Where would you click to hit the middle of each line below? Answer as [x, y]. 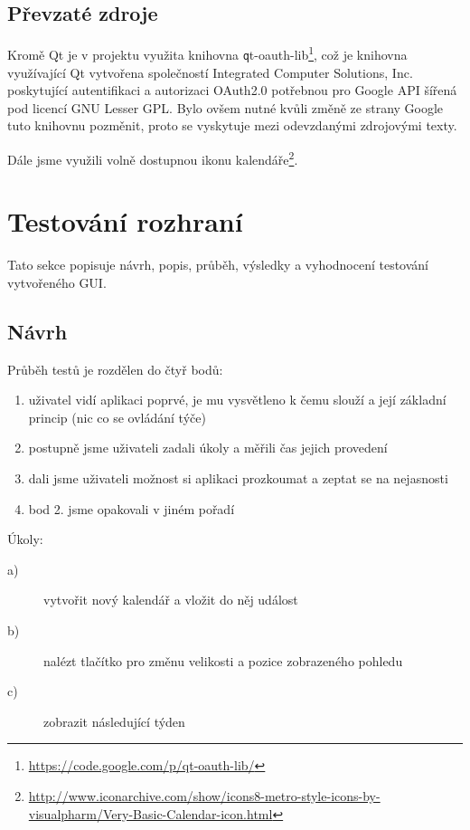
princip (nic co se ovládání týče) [117, 417]
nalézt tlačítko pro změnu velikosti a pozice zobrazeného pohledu [223, 660]
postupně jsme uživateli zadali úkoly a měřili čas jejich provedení [208, 448]
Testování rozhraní [125, 221]
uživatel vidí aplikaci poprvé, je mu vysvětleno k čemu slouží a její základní [237, 400]
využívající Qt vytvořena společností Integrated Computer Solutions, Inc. [210, 72]
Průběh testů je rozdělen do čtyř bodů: [115, 369]
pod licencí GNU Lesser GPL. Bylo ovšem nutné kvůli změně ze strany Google [226, 107]
